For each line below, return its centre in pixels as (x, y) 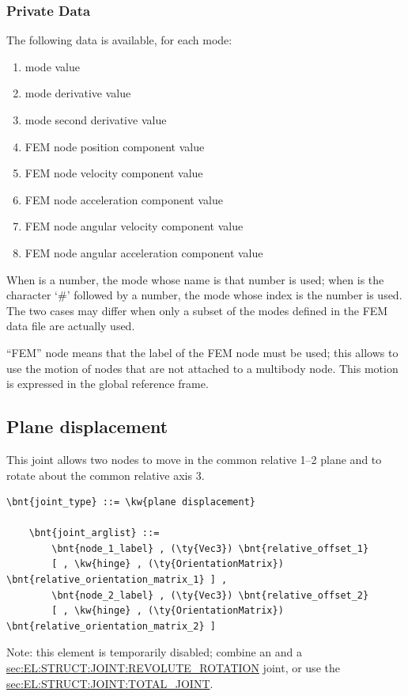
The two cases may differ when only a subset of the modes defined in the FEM (197, 310)
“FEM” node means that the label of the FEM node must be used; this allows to (202, 352)
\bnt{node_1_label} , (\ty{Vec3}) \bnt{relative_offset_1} (210, 548)
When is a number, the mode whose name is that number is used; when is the (195, 279)
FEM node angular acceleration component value (144, 252)
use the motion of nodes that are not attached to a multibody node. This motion (202, 368)
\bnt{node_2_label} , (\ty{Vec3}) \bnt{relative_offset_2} (210, 595)
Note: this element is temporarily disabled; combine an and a (155, 652)
